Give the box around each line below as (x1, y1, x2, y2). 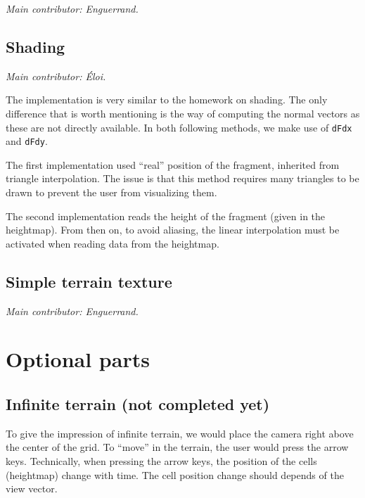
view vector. (6, 481, 58, 496)
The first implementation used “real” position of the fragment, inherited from (6, 157, 340, 172)
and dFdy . (6, 134, 48, 148)
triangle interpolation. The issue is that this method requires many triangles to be (6, 171, 359, 186)
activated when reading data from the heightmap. (6, 236, 219, 250)
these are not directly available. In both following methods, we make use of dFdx (6, 120, 352, 134)
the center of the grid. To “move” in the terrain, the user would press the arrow (6, 440, 349, 454)
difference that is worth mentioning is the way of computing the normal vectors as (6, 106, 360, 120)
